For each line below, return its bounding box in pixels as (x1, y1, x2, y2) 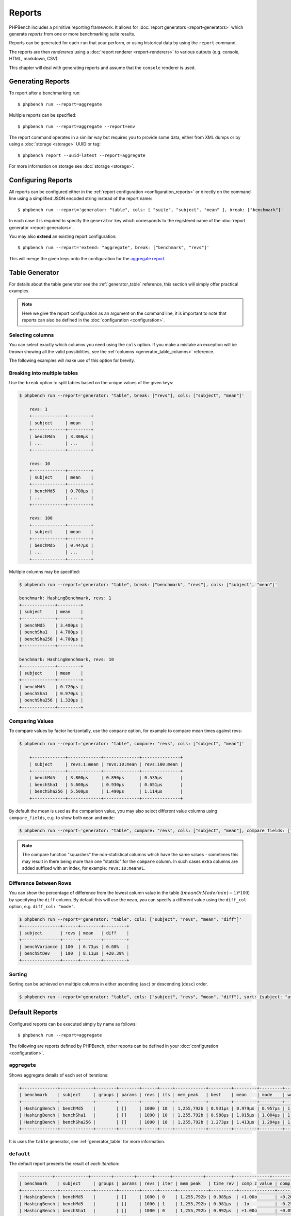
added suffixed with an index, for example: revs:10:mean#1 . (22, 865, 145, 871)
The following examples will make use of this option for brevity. (9, 358, 135, 363)
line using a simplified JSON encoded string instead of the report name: (9, 196, 152, 201)
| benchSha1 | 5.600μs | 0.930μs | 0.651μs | (29, 782, 183, 787)
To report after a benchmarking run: (9, 90, 81, 96)
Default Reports (9, 1008, 58, 1017)
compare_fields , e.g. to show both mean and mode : (9, 815, 115, 821)
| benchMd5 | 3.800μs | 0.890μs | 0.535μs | (29, 775, 183, 781)
